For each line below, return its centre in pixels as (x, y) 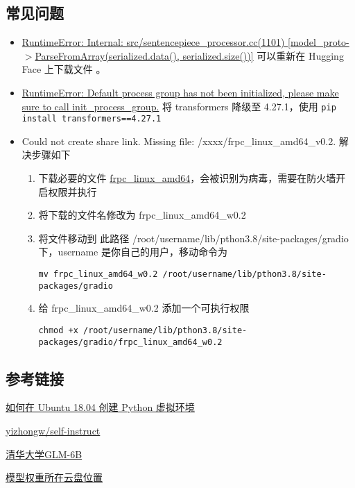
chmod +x (58, 330)
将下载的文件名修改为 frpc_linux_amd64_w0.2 (142, 215)
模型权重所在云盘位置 (54, 477)
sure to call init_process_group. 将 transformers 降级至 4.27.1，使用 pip (179, 106)
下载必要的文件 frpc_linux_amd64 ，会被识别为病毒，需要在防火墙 (187, 178)
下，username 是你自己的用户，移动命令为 (133, 252)
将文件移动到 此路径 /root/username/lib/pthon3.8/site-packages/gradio (193, 238)
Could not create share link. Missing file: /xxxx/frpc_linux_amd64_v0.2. (179, 141)
